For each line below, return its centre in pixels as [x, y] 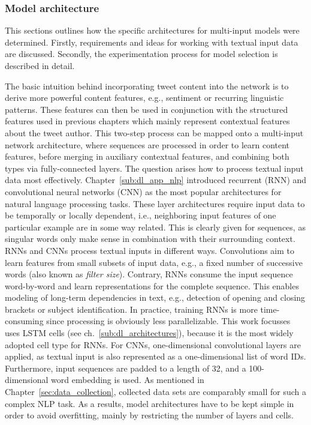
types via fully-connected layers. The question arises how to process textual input [154, 168]
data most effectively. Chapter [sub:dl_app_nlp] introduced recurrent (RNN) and [156, 180]
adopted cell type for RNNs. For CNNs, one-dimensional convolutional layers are [153, 344]
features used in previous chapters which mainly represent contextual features [147, 121]
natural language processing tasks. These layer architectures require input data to [155, 203]
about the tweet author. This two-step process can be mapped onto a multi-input [154, 132]
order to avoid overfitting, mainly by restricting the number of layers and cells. [149, 415]
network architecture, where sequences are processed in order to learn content [147, 144]
